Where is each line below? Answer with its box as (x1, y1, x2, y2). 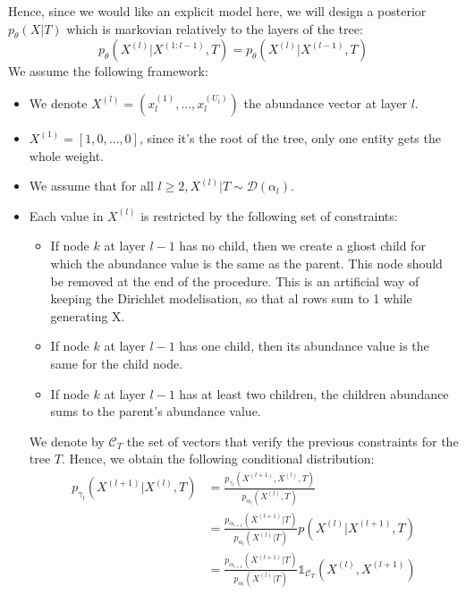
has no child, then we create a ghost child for (179, 236, 426, 255)
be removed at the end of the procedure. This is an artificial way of (50, 271, 419, 290)
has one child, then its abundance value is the (179, 336, 429, 355)
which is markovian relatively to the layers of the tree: (66, 19, 363, 38)
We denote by (29, 431, 105, 450)
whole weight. (29, 146, 105, 165)
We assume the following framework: (8, 62, 208, 81)
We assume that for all (29, 176, 154, 195)
